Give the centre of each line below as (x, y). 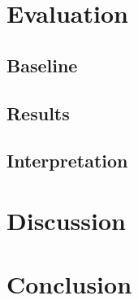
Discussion (66, 220)
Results (38, 113)
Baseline (42, 65)
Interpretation (67, 161)
